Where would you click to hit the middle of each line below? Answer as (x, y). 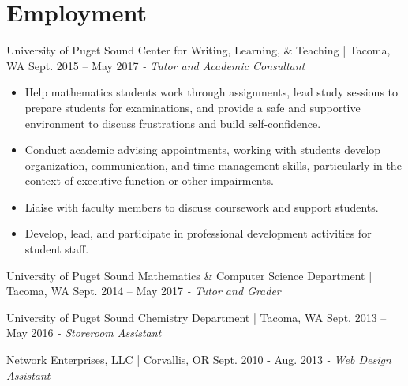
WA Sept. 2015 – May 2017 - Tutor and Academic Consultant (156, 65)
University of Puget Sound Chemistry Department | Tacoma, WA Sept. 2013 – (197, 317)
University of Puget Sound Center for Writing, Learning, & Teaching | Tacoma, (198, 50)
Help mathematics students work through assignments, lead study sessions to (211, 92)
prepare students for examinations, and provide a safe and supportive (193, 107)
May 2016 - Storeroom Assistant (84, 333)
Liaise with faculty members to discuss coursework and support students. (202, 206)
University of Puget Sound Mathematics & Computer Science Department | (189, 275)
